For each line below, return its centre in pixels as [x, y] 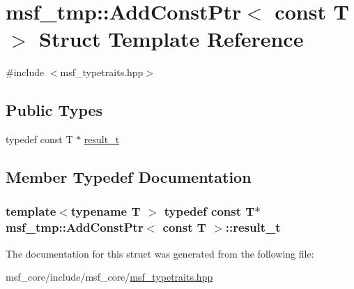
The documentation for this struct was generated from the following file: [160, 253]
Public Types [54, 110]
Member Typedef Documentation [129, 177]
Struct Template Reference [171, 39]
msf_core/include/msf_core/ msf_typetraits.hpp [109, 277]
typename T [106, 211]
